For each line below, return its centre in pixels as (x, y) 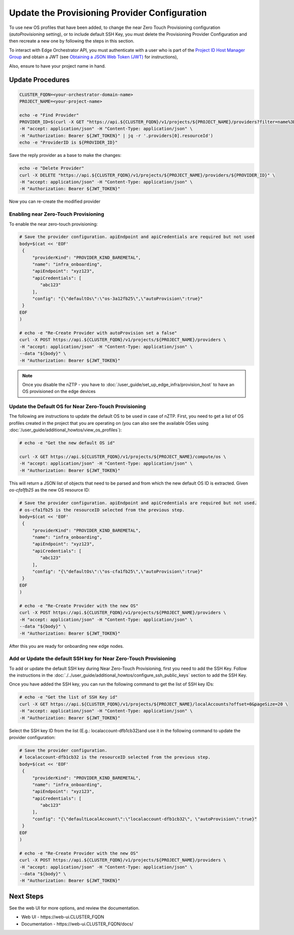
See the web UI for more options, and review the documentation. (74, 908)
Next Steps (26, 896)
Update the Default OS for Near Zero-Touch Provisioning (78, 407)
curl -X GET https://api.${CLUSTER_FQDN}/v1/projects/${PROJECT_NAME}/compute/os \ (123, 456)
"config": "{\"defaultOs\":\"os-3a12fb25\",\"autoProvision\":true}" (118, 299)
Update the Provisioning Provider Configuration (108, 13)
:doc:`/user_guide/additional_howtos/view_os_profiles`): (65, 430)
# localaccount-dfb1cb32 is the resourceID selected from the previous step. (115, 757)
